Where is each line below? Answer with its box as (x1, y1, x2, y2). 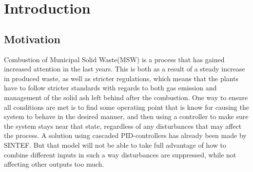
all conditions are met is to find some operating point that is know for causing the (4, 102, 249, 112)
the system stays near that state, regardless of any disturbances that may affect (4, 120, 242, 131)
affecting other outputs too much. (4, 159, 104, 169)
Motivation (4, 31, 60, 46)
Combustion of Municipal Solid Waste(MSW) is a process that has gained (4, 54, 225, 64)
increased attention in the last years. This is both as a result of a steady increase (4, 64, 245, 74)
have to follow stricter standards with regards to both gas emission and (4, 83, 217, 93)
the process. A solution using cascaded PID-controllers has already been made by (4, 130, 247, 140)
